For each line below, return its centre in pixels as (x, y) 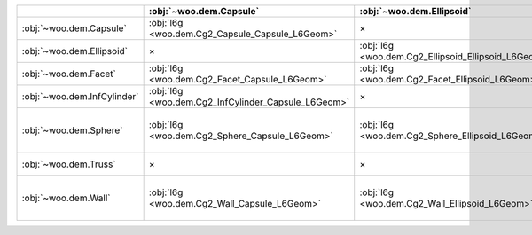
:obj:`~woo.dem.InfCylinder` (80, 96)
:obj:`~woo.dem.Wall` (66, 198)
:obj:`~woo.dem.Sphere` (72, 130)
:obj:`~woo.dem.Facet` (69, 74)
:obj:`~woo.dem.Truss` (69, 164)
